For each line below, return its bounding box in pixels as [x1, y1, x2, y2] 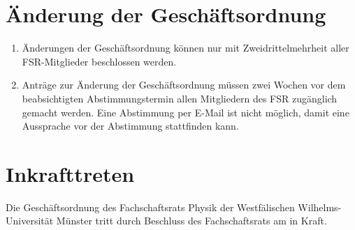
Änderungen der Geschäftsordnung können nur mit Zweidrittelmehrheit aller [22, 40, 349, 55]
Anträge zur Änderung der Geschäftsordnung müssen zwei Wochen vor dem [22, 77, 346, 92]
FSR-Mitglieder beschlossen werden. [22, 54, 177, 68]
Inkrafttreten [6, 159, 135, 187]
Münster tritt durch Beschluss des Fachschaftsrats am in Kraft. [56, 213, 327, 228]
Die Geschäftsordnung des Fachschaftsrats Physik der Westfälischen [6, 199, 295, 214]
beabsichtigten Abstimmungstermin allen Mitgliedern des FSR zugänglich [22, 91, 338, 105]
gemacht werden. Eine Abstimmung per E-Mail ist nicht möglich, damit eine [22, 105, 349, 119]
